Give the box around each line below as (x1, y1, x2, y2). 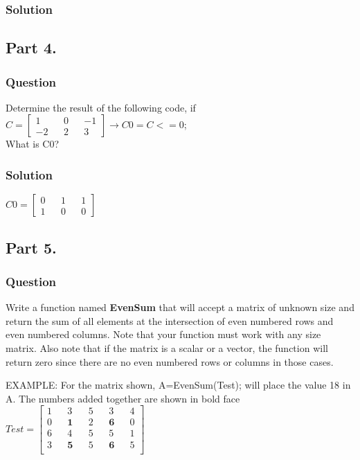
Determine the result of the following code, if (6, 100, 196, 114)
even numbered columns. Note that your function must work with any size (6, 327, 321, 342)
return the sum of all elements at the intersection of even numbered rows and (6, 313, 334, 328)
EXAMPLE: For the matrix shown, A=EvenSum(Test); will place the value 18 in (6, 378, 351, 392)
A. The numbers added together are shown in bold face (6, 391, 240, 405)
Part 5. (6, 236, 57, 258)
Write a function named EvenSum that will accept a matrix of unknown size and (6, 300, 354, 315)
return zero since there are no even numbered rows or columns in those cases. (6, 354, 334, 369)
